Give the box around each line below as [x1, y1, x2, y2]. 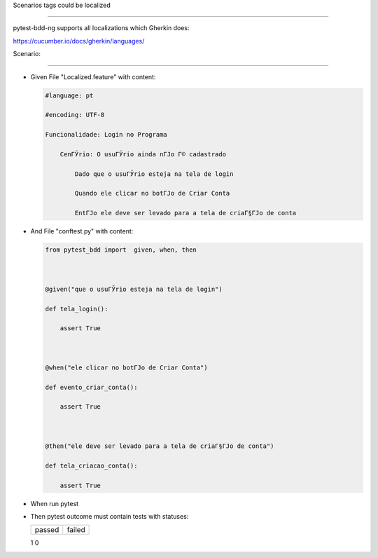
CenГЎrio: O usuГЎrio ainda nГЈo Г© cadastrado [59, 150, 227, 158]
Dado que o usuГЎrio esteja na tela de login [74, 170, 234, 178]
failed [66, 525, 85, 535]
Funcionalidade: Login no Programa [45, 130, 167, 139]
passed [34, 525, 59, 535]
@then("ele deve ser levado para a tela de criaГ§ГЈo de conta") [45, 442, 274, 450]
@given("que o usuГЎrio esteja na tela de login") [45, 285, 223, 293]
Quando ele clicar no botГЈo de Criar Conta [74, 189, 230, 198]
